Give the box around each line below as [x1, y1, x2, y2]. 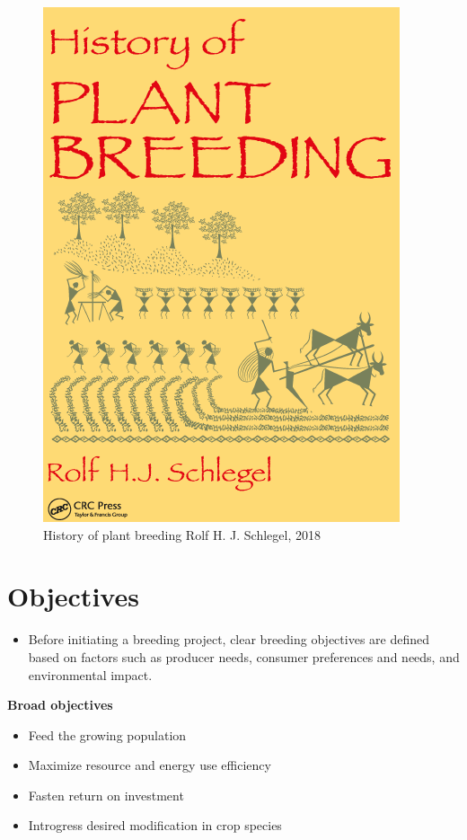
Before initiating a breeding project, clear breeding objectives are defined [28, 630, 429, 649]
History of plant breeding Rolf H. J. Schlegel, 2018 [43, 525, 321, 544]
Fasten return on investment [28, 785, 184, 804]
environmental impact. [28, 665, 153, 684]
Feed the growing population [28, 725, 187, 744]
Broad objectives [7, 695, 113, 714]
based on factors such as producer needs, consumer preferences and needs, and [28, 647, 460, 666]
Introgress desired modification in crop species [28, 816, 282, 835]
